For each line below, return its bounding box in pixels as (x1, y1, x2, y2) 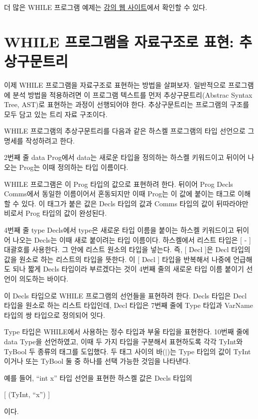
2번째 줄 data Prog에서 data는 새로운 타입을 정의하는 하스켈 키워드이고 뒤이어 (4, 152, 246, 162)
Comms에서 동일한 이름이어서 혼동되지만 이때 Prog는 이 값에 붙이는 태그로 (4, 188, 236, 199)
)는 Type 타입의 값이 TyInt (167, 346, 251, 356)
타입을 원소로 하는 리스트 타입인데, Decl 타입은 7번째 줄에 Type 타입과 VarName (4, 300, 253, 310)
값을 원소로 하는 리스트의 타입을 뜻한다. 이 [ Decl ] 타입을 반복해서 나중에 (4, 254, 231, 264)
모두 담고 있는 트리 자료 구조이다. (4, 109, 108, 119)
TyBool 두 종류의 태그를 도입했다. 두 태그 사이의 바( (4, 346, 165, 356)
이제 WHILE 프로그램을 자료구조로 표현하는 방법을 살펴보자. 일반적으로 (4, 79, 226, 90)
